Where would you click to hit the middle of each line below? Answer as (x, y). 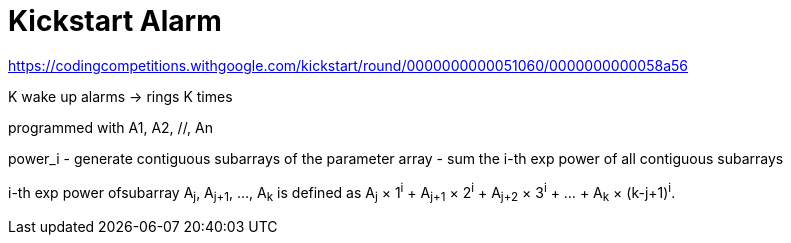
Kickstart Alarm (115, 21)
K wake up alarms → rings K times (120, 96)
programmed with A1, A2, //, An (111, 127)
